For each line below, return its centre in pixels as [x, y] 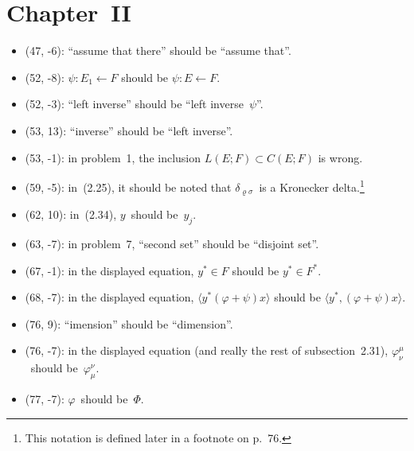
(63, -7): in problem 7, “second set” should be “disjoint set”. [172, 243]
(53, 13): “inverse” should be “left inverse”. [129, 130]
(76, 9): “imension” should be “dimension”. [129, 323]
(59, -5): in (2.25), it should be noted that [128, 187]
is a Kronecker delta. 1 [312, 186]
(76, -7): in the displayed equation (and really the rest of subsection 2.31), [207, 350]
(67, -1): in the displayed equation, [109, 270]
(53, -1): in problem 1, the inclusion [113, 157]
